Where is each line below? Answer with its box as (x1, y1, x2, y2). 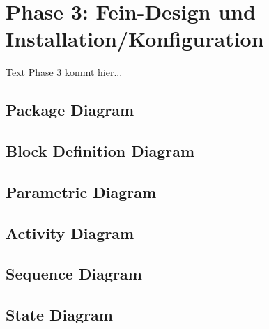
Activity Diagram (6, 222, 134, 243)
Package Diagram (6, 99, 134, 121)
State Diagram (6, 304, 113, 326)
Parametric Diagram (6, 181, 157, 202)
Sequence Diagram (6, 263, 142, 284)
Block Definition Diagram (6, 140, 195, 162)
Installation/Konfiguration (6, 24, 264, 53)
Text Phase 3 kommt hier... (6, 65, 123, 79)
